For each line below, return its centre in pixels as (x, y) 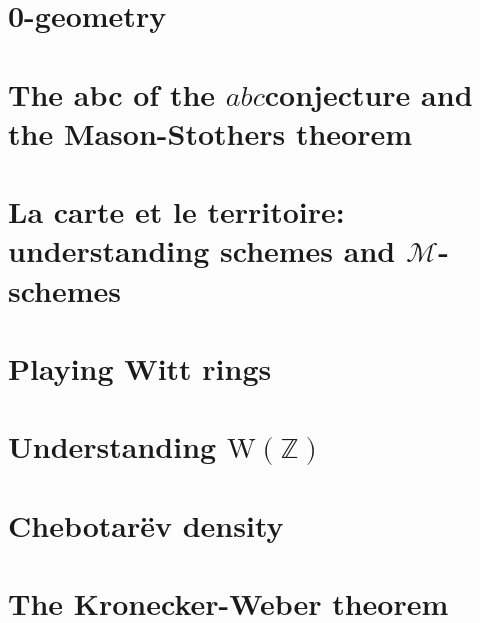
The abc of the (112, 93)
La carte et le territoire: (176, 211)
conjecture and (368, 93)
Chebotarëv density (146, 524)
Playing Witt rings (140, 367)
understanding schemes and (202, 250)
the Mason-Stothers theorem (210, 132)
